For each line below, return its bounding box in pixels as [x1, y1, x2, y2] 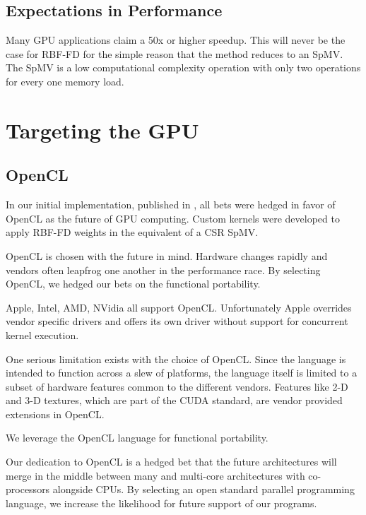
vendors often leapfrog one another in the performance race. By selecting [6, 262, 321, 277]
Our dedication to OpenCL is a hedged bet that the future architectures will [6, 454, 337, 469]
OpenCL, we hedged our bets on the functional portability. [6, 276, 261, 291]
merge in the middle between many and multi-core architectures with [6, 468, 305, 483]
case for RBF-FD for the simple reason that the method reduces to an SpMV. [6, 46, 343, 61]
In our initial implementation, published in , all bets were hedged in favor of [6, 197, 336, 212]
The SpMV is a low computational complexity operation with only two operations [6, 60, 361, 75]
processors [6, 482, 50, 497]
